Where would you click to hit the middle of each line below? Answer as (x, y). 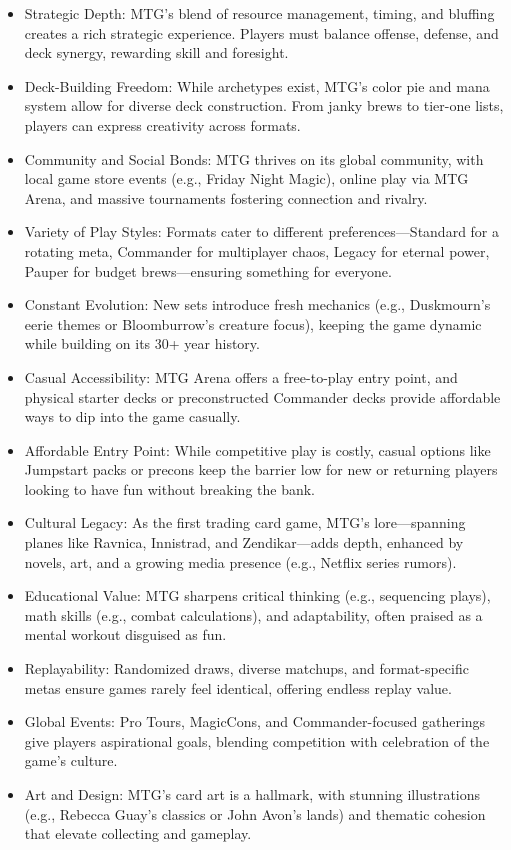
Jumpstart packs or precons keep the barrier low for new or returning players (261, 469)
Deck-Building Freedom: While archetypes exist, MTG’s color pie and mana (257, 85)
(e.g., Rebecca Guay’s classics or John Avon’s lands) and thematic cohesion (255, 813)
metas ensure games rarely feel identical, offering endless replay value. (238, 687)
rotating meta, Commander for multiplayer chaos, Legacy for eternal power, (257, 250)
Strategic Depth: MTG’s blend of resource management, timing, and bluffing (259, 13)
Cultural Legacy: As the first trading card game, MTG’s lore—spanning (245, 522)
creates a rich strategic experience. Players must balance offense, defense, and (261, 32)
